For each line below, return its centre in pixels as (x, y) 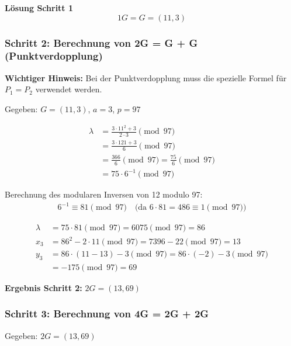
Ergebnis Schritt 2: (44, 287)
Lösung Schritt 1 (39, 8)
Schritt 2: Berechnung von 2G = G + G (101, 42)
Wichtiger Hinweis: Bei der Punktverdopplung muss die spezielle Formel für (146, 77)
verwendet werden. (69, 89)
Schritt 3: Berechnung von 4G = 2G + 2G (107, 314)
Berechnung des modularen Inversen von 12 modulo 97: (104, 194)
